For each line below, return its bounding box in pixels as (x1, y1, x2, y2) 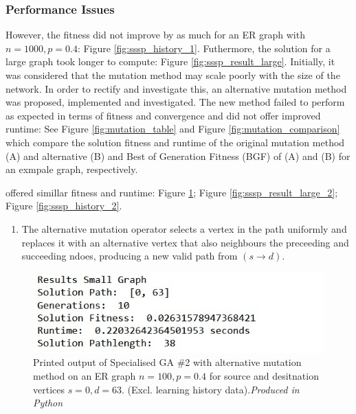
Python (33, 395, 63, 410)
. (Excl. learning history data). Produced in (122, 382, 300, 396)
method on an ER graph (33, 369, 136, 383)
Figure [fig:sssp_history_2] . (5, 198, 122, 213)
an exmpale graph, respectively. (5, 162, 138, 176)
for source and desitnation (209, 369, 319, 383)
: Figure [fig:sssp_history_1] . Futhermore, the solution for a (77, 41, 331, 55)
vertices (33, 382, 65, 396)
